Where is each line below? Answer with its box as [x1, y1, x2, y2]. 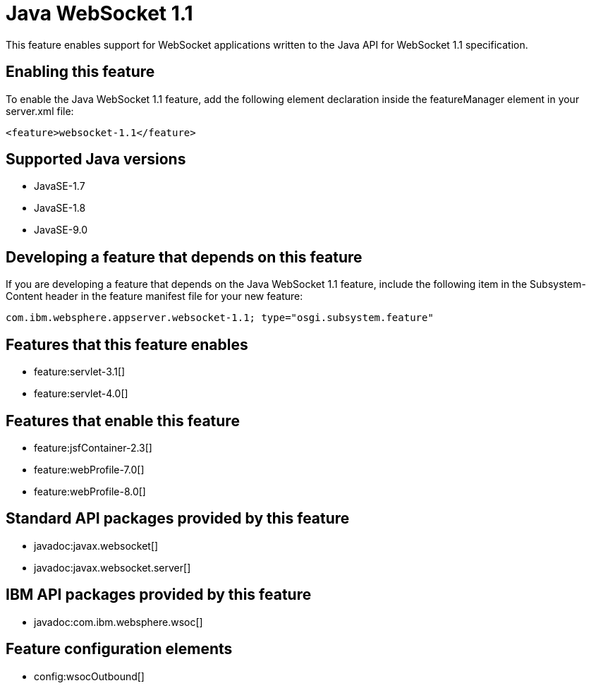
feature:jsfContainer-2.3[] [34, 441, 152, 454]
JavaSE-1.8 [34, 202, 86, 215]
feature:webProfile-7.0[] [34, 463, 145, 476]
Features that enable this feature [6, 411, 240, 430]
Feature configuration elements [6, 640, 233, 658]
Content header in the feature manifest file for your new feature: [6, 290, 303, 303]
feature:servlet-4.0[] [34, 387, 128, 400]
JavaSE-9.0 [34, 224, 87, 236]
